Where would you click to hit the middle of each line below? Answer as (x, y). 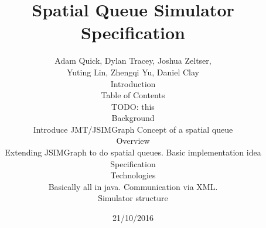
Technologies (133, 175)
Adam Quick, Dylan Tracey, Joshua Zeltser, (133, 61)
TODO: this (133, 106)
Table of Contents (133, 95)
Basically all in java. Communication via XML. (133, 186)
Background (133, 118)
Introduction (133, 83)
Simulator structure (133, 198)
